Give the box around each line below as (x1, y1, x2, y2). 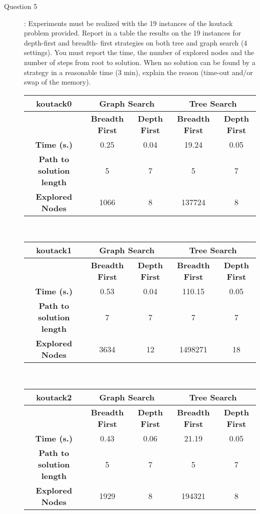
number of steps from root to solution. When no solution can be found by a (24, 57, 255, 67)
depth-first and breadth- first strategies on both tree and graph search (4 (24, 37, 247, 48)
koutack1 (36, 244, 72, 256)
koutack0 (36, 97, 72, 109)
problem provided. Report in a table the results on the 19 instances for (24, 28, 241, 38)
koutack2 (36, 391, 72, 403)
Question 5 (4, 1, 37, 11)
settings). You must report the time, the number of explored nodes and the (24, 47, 254, 58)
